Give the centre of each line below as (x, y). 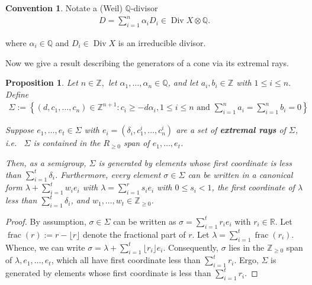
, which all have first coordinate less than (126, 260)
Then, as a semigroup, (46, 162)
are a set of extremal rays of (231, 130)
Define (17, 94)
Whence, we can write (45, 247)
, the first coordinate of (253, 187)
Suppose (20, 130)
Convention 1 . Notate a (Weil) (64, 8)
